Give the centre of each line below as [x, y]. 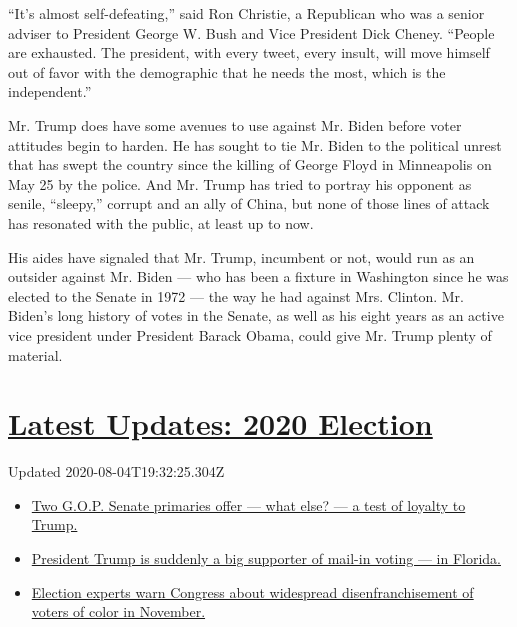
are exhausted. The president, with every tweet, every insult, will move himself [249, 52]
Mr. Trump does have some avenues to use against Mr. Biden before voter [235, 124]
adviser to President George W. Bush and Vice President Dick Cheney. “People [251, 32]
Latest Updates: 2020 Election [220, 423]
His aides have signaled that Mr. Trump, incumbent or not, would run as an [241, 256]
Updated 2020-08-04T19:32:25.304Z [116, 471]
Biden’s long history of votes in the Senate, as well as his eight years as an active [256, 315]
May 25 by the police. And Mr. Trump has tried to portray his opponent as [240, 183]
